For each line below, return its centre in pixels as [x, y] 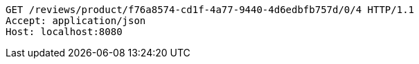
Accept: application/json [76, 21]
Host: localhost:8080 [64, 32]
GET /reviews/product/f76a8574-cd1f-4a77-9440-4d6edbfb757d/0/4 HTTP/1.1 [210, 10]
